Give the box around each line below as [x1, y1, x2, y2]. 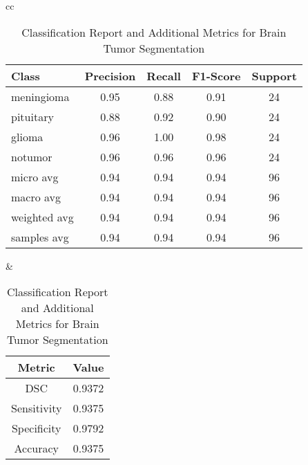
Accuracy [14, 440, 59, 457]
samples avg [11, 228, 69, 245]
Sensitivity [11, 400, 62, 417]
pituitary [11, 108, 54, 125]
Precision [84, 67, 136, 84]
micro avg [11, 168, 59, 185]
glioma [11, 128, 44, 145]
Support [251, 67, 297, 84]
